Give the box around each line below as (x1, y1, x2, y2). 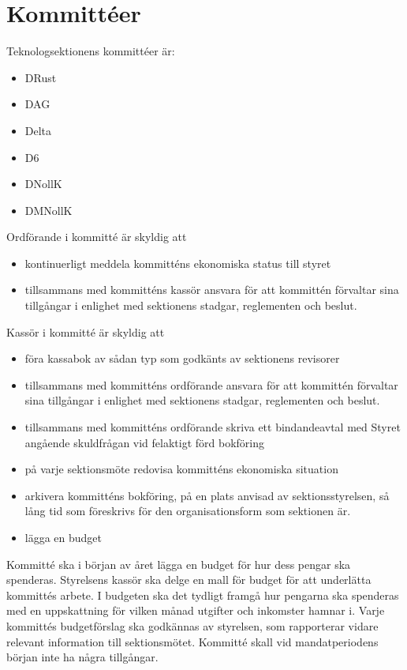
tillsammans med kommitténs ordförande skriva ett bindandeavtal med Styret (24, 419, 401, 435)
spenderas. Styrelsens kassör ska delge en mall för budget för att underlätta (6, 571, 372, 588)
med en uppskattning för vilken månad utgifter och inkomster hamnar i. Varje (6, 602, 385, 619)
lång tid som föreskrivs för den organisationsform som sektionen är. (24, 502, 351, 519)
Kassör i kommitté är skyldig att (6, 323, 165, 340)
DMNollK (24, 201, 73, 218)
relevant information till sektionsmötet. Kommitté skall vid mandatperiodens (6, 633, 379, 649)
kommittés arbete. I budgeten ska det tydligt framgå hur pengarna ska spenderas (6, 586, 399, 603)
